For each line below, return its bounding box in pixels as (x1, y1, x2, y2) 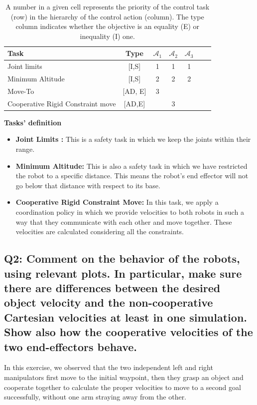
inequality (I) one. (80, 30, 135, 41)
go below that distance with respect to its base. (15, 180, 160, 190)
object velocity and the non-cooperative (4, 295, 213, 310)
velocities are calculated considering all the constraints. (15, 226, 184, 237)
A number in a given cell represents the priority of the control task (5, 1, 210, 11)
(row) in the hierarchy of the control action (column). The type (10, 11, 204, 21)
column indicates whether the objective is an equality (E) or (15, 21, 200, 31)
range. (15, 144, 35, 154)
